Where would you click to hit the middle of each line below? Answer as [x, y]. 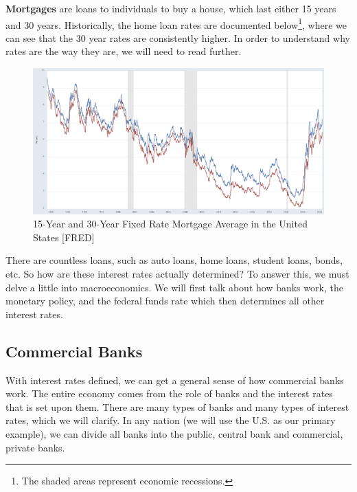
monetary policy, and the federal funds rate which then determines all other [165, 301]
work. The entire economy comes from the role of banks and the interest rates [169, 393]
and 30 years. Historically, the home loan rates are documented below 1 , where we [176, 23]
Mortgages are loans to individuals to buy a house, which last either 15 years [171, 8]
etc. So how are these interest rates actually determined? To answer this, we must [177, 274]
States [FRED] [64, 237]
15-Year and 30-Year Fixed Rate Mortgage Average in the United [170, 224]
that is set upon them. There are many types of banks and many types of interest [177, 406]
